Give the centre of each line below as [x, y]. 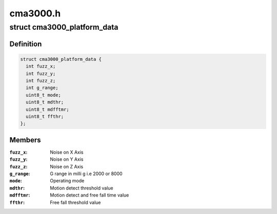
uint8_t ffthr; [45, 116]
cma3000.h [35, 13]
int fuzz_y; [41, 73]
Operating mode [67, 181]
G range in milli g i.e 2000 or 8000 [86, 174]
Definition [26, 44]
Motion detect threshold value [82, 188]
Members [25, 140]
